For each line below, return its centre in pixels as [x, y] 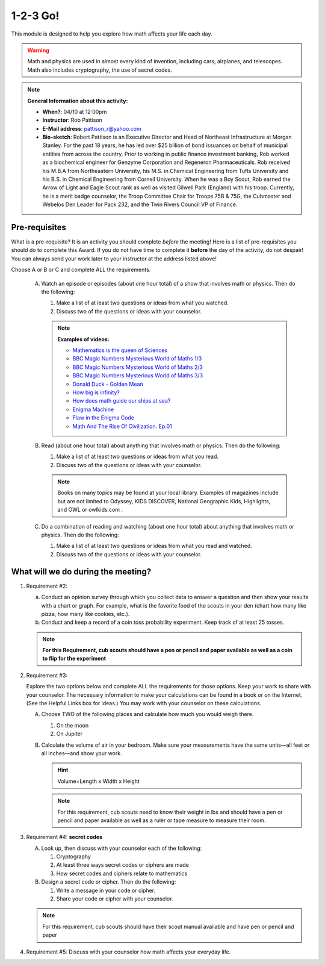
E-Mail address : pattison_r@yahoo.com [92, 128]
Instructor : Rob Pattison [72, 120]
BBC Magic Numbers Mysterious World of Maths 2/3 [138, 367]
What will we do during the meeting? [81, 572]
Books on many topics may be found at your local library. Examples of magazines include [168, 493]
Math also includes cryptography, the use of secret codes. [100, 70]
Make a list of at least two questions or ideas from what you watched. [142, 303]
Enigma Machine [93, 409]
